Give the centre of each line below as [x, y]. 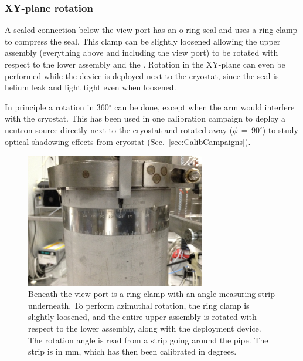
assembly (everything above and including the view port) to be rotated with [142, 53]
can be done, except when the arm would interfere [205, 107]
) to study [280, 129]
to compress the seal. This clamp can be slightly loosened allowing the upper [143, 41]
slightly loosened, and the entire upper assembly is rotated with [142, 317]
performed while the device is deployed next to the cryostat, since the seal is [142, 75]
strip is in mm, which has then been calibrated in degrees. [132, 351]
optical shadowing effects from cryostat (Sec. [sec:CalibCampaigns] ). [128, 141]
